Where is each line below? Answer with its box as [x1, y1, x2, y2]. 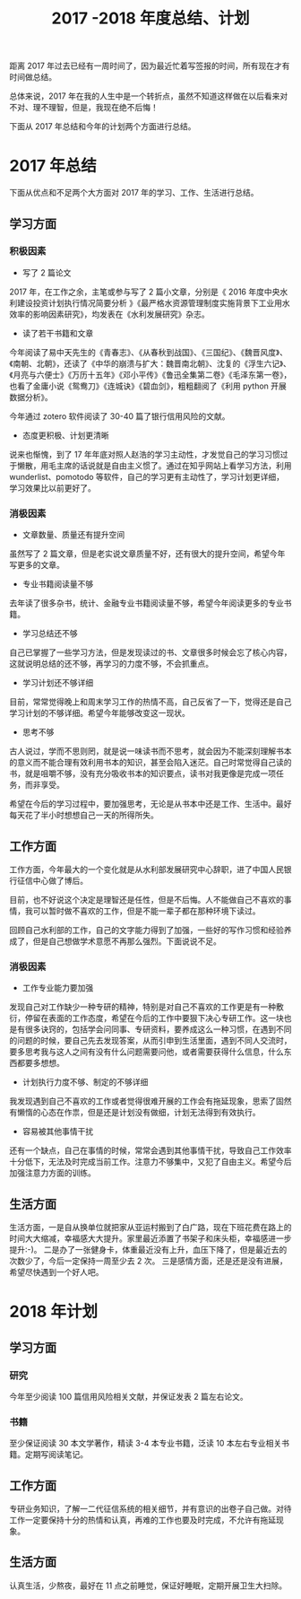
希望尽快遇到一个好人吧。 [9, 1267, 104, 1278]
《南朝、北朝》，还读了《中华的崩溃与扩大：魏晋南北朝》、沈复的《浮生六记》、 [9, 358, 291, 369]
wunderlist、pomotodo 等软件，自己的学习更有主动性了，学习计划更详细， [9, 471, 285, 482]
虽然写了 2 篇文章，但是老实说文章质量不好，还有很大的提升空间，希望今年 [9, 548, 286, 559]
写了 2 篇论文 [21, 266, 72, 278]
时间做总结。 [9, 72, 56, 83]
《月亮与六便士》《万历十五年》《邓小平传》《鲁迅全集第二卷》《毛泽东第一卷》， [9, 369, 292, 380]
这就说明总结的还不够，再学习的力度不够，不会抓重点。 [9, 659, 213, 669]
